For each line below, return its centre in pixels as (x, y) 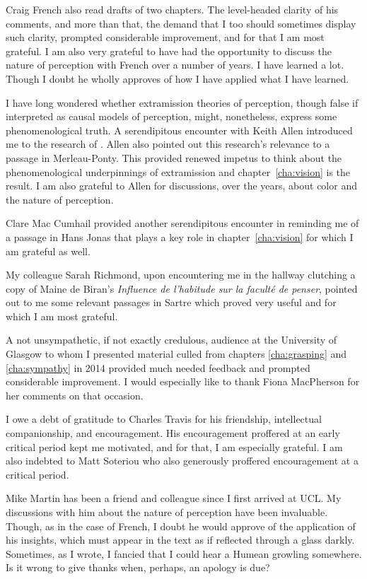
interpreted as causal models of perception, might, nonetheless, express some (171, 116)
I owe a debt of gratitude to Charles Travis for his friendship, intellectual (164, 419)
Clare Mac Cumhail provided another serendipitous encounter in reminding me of (182, 223)
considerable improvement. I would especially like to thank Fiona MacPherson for (183, 381)
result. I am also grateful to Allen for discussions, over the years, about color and (181, 186)
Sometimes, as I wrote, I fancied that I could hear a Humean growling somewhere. (184, 553)
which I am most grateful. (62, 316)
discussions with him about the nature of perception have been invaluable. (167, 512)
